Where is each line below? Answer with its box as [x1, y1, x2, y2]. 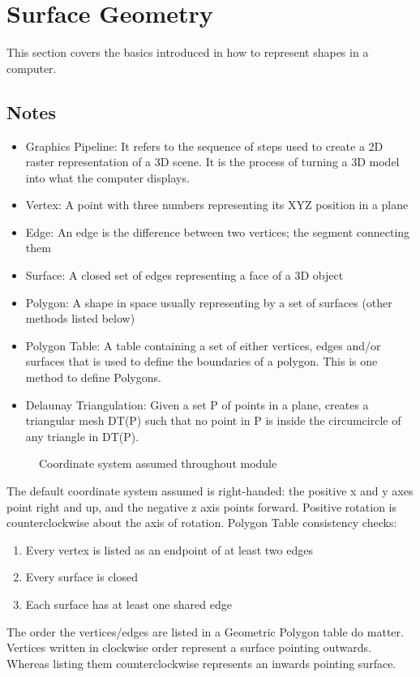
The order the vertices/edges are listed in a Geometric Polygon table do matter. [6, 623, 404, 640]
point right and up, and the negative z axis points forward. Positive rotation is [6, 498, 396, 515]
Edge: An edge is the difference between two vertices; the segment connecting [25, 223, 410, 240]
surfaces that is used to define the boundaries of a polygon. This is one [25, 353, 378, 370]
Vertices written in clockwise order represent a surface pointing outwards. [6, 639, 371, 656]
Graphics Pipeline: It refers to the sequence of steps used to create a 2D [25, 137, 384, 154]
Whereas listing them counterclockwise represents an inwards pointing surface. [6, 654, 396, 671]
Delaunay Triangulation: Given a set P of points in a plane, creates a [25, 396, 369, 413]
